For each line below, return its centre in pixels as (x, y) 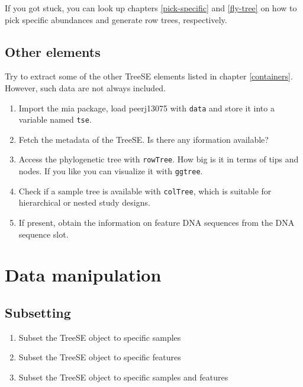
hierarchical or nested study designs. (84, 202)
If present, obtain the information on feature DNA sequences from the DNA (157, 223)
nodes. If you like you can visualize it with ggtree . (111, 171)
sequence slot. (43, 234)
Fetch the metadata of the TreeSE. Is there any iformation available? (144, 139)
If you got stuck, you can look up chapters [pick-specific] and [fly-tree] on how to (151, 8)
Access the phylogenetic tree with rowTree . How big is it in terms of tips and (159, 159)
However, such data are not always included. (86, 87)
